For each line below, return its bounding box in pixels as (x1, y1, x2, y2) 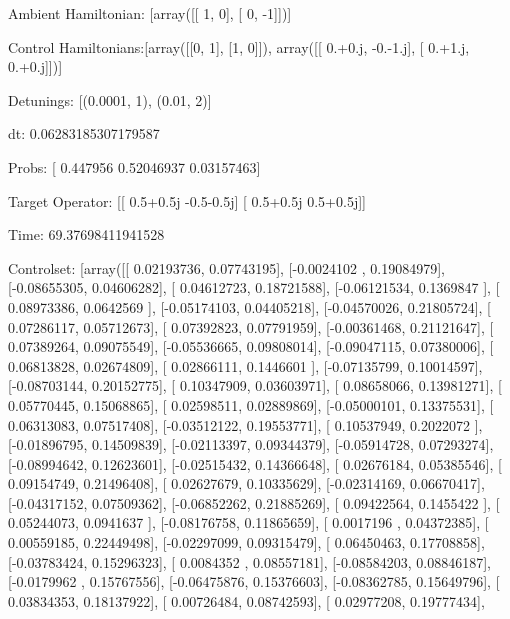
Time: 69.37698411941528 (8, 224, 165, 245)
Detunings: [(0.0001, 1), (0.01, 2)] (8, 89, 212, 110)
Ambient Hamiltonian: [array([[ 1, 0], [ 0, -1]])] (8, 3, 292, 23)
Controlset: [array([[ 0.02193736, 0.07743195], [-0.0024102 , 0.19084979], (8, 257, 445, 278)
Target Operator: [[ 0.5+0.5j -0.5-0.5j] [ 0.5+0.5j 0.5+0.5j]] (8, 190, 366, 211)
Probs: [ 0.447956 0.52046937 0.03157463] (8, 156, 261, 177)
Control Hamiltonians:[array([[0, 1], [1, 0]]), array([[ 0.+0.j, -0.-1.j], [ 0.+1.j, (8, 36, 470, 57)
